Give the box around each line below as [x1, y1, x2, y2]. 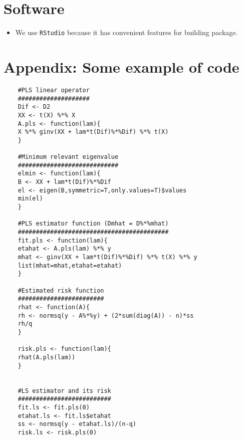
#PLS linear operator [18, 86, 90, 94]
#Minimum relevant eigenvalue [18, 153, 119, 161]
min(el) [18, 195, 43, 202]
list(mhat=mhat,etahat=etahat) [18, 262, 122, 269]
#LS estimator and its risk [18, 387, 111, 394]
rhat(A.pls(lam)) [18, 353, 76, 361]
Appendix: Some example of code [4, 56, 239, 77]
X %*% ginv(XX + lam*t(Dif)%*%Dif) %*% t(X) [18, 128, 169, 136]
